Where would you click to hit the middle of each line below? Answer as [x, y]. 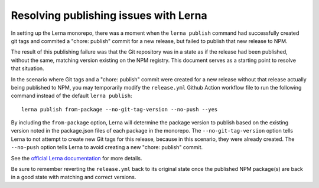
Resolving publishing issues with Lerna [109, 15]
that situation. [27, 68]
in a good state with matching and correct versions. [74, 177]
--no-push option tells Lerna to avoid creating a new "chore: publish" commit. [107, 147]
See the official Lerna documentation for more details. [77, 158]
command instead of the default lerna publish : [71, 96]
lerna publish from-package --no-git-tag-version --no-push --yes [120, 109]
